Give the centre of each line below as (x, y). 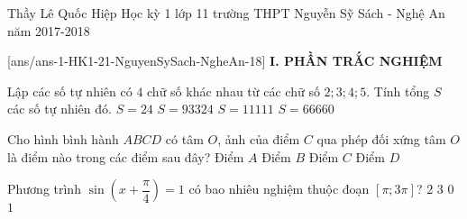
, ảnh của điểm (259, 138)
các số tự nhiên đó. (60, 109)
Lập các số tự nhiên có (70, 91)
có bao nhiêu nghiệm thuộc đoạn (279, 189)
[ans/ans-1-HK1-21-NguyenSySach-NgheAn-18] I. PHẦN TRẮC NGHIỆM (225, 61)
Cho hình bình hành (63, 138)
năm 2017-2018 (49, 30)
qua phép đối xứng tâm (381, 138)
